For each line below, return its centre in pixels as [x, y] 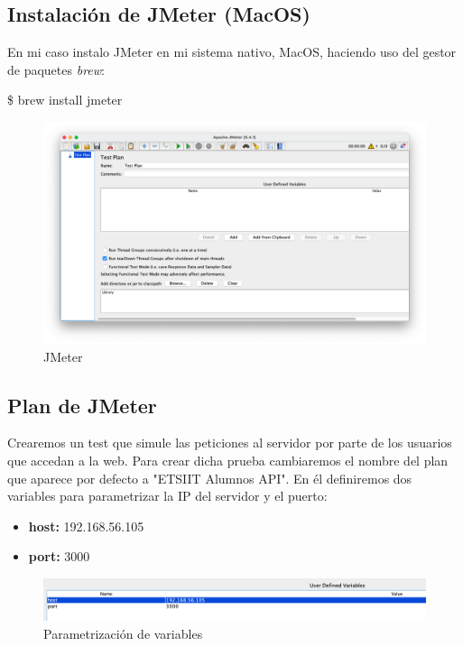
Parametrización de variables [123, 633]
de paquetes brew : [56, 69]
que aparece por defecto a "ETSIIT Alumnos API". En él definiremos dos [210, 478]
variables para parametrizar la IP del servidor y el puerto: [167, 496]
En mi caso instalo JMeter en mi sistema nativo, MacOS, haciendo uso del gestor [232, 52]
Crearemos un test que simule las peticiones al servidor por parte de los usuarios [230, 443]
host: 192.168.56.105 [86, 526]
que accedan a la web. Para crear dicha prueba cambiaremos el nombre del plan [228, 460]
